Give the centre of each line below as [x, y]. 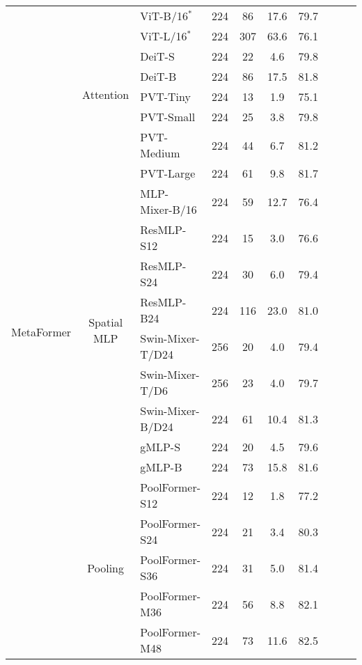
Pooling [106, 568]
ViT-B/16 [164, 16]
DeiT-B [158, 76]
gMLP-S [160, 447]
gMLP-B [161, 467]
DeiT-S [157, 56]
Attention [106, 94]
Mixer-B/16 [168, 209]
